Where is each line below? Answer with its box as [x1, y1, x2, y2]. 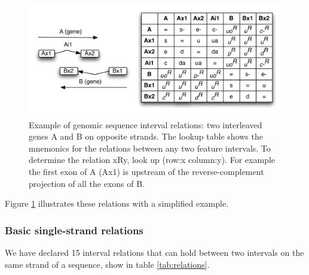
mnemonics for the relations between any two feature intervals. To [29, 141, 271, 154]
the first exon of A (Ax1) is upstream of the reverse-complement [29, 165, 264, 177]
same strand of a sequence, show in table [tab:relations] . [5, 258, 210, 270]
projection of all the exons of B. [29, 177, 145, 189]
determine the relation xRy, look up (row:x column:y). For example [29, 153, 276, 166]
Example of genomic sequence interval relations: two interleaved [29, 118, 262, 131]
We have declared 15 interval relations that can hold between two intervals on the [5, 246, 304, 258]
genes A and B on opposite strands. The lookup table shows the [29, 130, 263, 143]
